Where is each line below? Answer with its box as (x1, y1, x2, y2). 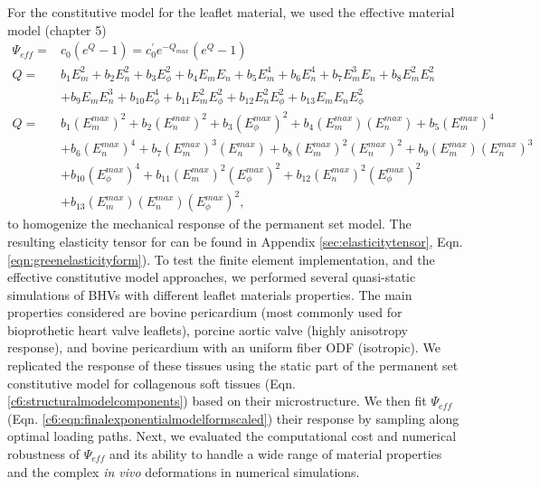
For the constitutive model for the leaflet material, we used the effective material (7, 3, 455, 21)
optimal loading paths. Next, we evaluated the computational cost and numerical (7, 426, 457, 445)
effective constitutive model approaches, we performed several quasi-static (7, 267, 416, 286)
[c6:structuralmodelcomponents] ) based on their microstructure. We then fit (7, 391, 427, 410)
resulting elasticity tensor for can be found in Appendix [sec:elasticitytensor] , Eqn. (7, 231, 463, 250)
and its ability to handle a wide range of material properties (109, 445, 442, 464)
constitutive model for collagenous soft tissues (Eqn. (7, 373, 296, 392)
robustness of (7, 445, 80, 464)
